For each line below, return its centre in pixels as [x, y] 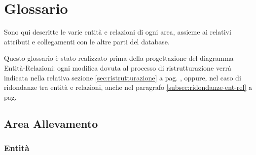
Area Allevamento [51, 123]
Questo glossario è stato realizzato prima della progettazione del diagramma [119, 58]
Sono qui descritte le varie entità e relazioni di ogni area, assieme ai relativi [118, 32]
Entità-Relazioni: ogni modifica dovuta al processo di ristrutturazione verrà [118, 67]
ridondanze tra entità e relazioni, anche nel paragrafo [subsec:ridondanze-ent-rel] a [128, 87]
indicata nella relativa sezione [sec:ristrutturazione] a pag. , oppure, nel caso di [123, 77]
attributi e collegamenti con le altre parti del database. [87, 41]
